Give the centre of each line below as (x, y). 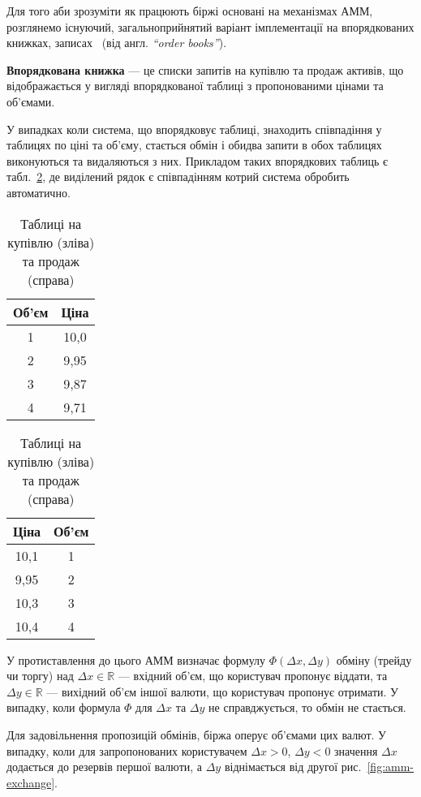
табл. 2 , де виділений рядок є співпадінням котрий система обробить (178, 177)
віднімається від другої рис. (293, 767)
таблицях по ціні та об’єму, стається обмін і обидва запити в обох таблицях (194, 145)
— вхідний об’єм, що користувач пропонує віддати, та (253, 676)
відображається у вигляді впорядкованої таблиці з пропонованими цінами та (195, 86)
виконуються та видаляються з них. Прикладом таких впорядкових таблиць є (198, 160)
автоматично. (39, 192)
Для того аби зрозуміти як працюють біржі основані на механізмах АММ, (190, 11)
